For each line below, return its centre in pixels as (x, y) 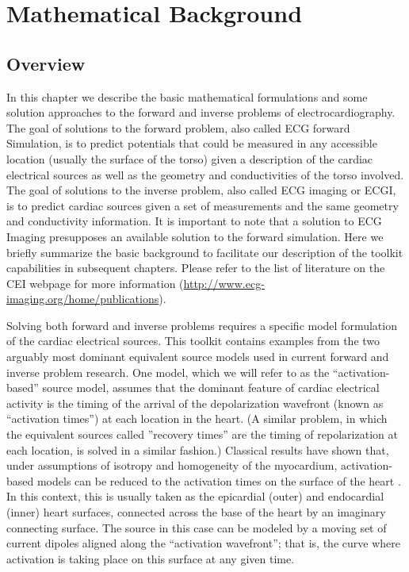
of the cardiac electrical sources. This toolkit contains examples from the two (193, 341)
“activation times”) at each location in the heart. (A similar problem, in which (197, 418)
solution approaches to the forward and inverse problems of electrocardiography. (201, 112)
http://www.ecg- (224, 283)
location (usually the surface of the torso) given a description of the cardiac (190, 158)
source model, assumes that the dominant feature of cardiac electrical (211, 388)
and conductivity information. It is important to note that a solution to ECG (194, 221)
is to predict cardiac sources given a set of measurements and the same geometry (203, 205)
